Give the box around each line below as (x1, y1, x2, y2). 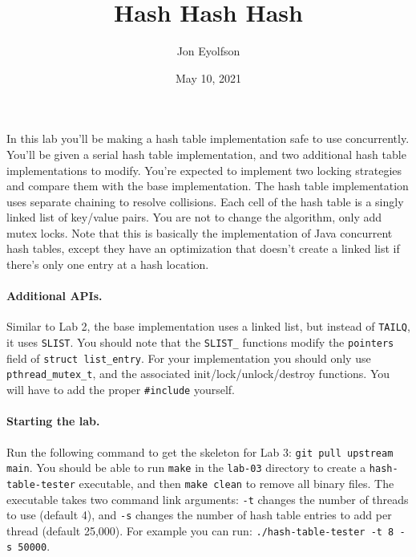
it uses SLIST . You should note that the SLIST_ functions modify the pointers (6, 334, 394, 351)
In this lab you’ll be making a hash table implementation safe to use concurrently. (6, 130, 410, 147)
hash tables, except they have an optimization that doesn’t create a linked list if (6, 240, 400, 257)
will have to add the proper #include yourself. (6, 381, 235, 398)
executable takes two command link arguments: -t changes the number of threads (6, 490, 409, 507)
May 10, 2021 (175, 69, 242, 86)
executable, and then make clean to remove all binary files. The (79, 474, 394, 491)
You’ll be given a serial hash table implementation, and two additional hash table (6, 145, 406, 162)
